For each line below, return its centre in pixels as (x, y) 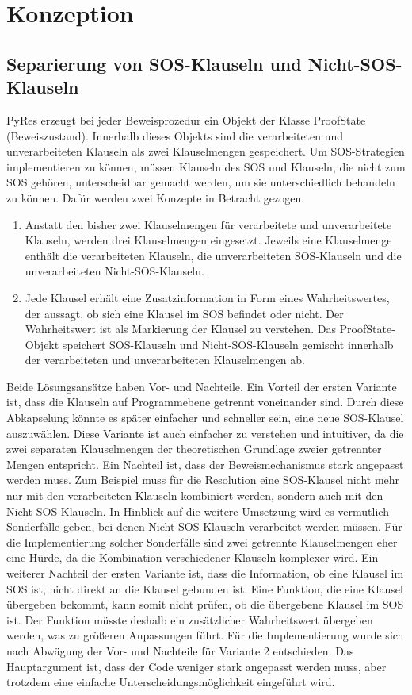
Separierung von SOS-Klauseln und (154, 63)
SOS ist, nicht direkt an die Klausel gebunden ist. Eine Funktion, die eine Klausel (205, 588)
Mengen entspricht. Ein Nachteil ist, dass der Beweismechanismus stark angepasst (205, 464)
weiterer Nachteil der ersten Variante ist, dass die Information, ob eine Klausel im (205, 573)
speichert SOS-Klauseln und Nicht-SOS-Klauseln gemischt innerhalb (228, 344)
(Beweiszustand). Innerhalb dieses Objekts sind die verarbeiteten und (175, 135)
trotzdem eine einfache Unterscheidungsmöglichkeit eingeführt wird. (171, 682)
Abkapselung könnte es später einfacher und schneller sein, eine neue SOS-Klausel (205, 418)
